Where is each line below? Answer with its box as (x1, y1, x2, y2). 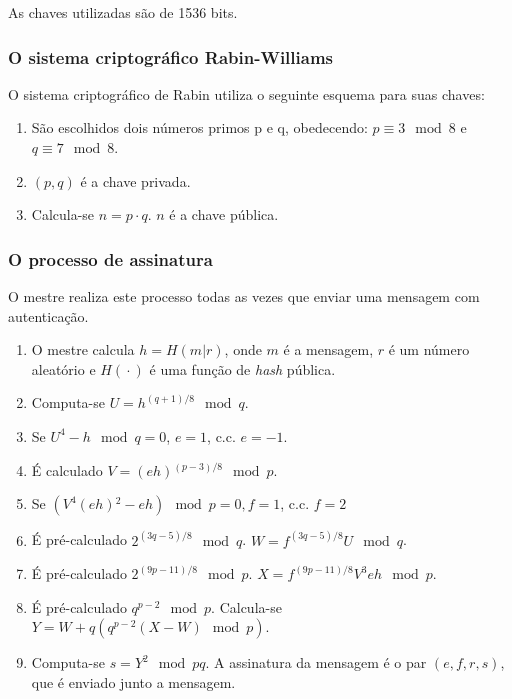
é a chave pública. (169, 204, 279, 225)
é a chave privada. (80, 170, 191, 191)
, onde (224, 339, 262, 360)
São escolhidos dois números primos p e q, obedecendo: (31, 117, 368, 138)
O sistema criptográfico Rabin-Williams (8, 44, 334, 69)
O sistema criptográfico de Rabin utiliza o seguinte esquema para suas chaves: (8, 83, 485, 104)
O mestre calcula (31, 339, 135, 360)
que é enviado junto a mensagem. (31, 671, 236, 692)
